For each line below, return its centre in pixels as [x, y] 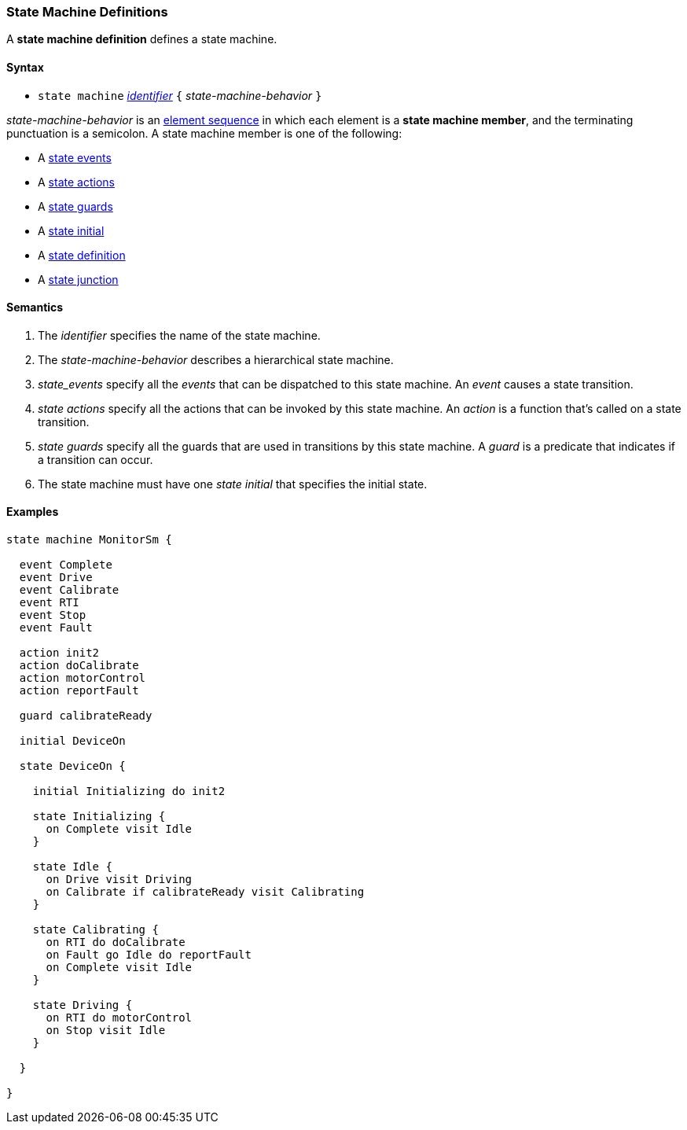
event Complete [66, 565]
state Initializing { [99, 817]
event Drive [56, 578]
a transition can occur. [96, 459]
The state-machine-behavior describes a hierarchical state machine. [216, 359]
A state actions [76, 182]
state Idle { [72, 867]
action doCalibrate [79, 666]
